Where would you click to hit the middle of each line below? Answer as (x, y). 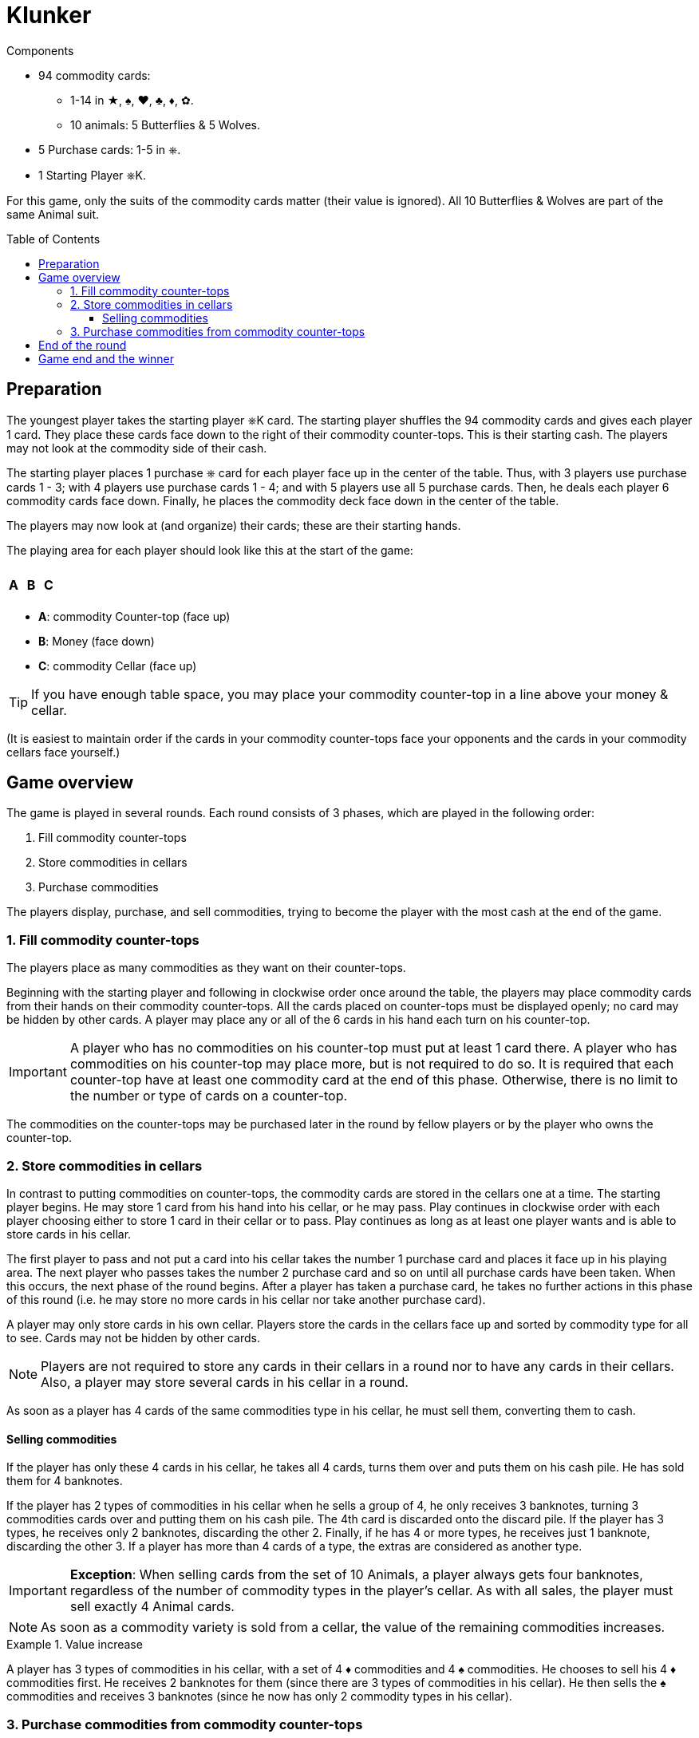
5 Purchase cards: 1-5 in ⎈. (110, 149)
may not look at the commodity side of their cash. (137, 448)
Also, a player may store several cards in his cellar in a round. (225, 1382)
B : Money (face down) (97, 641)
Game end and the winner (107, 358)
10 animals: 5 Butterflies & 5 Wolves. (165, 124)
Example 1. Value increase (75, 1645)
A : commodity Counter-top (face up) (134, 616)
